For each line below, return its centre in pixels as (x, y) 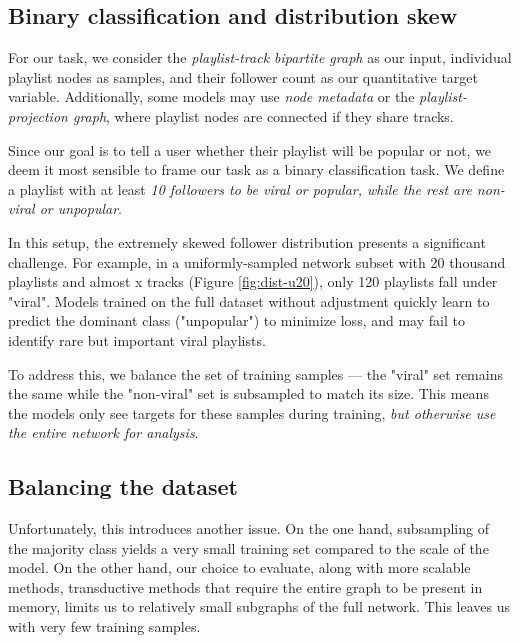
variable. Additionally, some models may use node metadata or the (211, 96)
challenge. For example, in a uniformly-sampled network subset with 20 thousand (257, 261)
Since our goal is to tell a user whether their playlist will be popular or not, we (250, 149)
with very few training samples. (104, 626)
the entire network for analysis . (103, 432)
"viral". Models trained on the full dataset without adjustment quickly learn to (249, 300)
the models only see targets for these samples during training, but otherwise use (252, 412)
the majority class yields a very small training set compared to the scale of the (248, 547)
